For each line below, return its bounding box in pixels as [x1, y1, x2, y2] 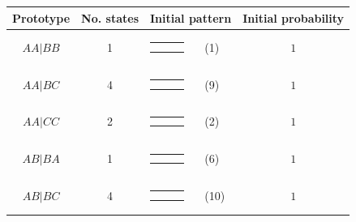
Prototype [12, 9, 71, 26]
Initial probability [242, 9, 345, 26]
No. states [81, 9, 139, 26]
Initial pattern [150, 9, 232, 26]
